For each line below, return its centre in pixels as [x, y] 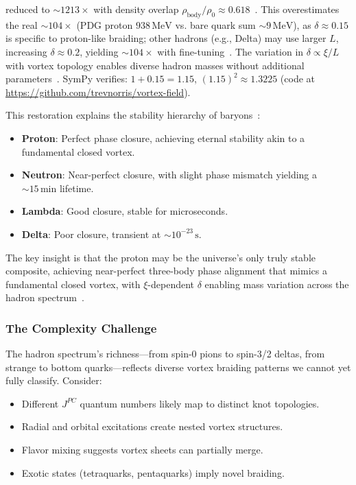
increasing [26, 51]
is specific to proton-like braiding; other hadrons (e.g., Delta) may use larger [166, 38]
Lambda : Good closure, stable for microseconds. [125, 211]
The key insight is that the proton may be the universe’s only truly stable [161, 257]
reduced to [28, 9]
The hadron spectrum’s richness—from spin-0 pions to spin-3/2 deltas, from [165, 354]
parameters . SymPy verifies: [67, 79]
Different [40, 403]
